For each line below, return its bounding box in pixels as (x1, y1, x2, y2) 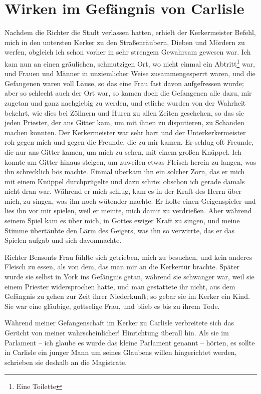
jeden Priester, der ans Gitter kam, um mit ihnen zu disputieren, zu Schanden (5, 117, 244, 128)
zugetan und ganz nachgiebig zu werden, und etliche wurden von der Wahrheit (5, 97, 246, 108)
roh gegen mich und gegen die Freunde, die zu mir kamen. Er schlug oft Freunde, (5, 137, 254, 147)
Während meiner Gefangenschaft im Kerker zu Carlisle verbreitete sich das (5, 317, 234, 328)
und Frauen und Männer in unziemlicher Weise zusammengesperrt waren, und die (5, 68, 255, 79)
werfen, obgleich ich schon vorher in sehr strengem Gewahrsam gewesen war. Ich (5, 47, 251, 57)
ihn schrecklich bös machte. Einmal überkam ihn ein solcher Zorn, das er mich (5, 166, 245, 177)
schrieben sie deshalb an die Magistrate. (5, 356, 127, 367)
